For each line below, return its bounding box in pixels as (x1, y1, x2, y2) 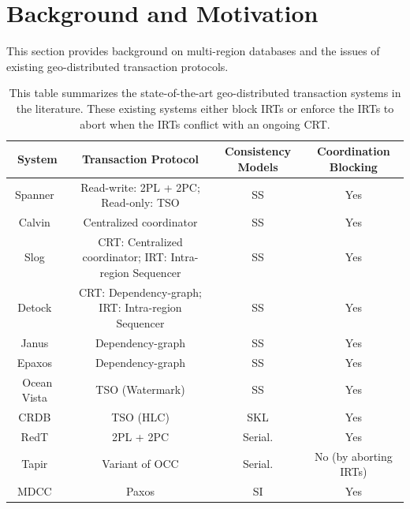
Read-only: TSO (101, 194, 180, 211)
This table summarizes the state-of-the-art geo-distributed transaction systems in (9, 84, 401, 101)
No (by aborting (314, 447, 393, 464)
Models (237, 158, 278, 174)
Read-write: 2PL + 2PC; (80, 178, 200, 195)
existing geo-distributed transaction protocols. (6, 58, 229, 74)
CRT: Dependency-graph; (78, 283, 202, 300)
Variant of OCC (102, 455, 179, 472)
